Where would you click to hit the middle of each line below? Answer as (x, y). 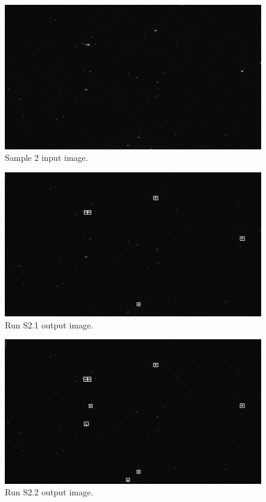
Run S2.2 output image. (49, 492)
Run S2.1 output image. (49, 324)
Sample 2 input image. (47, 158)
